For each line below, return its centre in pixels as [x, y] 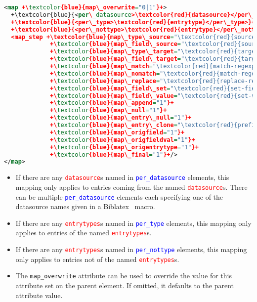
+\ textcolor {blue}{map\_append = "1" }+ [112, 103]
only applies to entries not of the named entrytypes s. [97, 259]
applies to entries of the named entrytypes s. [84, 233]
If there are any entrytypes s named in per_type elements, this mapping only [133, 223]
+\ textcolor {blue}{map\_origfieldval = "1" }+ [123, 140]
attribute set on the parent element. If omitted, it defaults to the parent [125, 285]
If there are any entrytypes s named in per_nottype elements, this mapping [131, 249]
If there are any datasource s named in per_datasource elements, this [122, 177]
